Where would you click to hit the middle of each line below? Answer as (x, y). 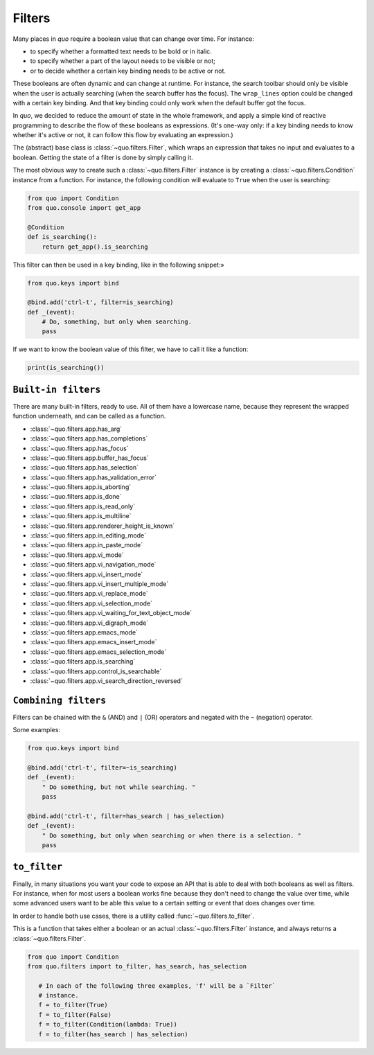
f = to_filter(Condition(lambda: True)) (108, 1025)
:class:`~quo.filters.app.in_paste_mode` (87, 545)
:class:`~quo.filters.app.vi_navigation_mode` (93, 565)
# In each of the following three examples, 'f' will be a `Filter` (157, 986)
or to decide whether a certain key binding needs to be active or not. (128, 71)
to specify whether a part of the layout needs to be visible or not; (123, 61)
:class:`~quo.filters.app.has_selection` (84, 468)
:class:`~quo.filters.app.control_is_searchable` (96, 671)
